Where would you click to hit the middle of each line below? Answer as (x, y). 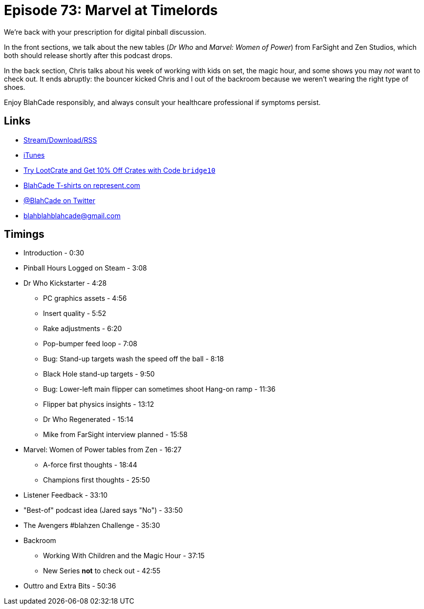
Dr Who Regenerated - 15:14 (88, 420)
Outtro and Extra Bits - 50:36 (70, 586)
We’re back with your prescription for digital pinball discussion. (105, 32)
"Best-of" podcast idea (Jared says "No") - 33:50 (103, 510)
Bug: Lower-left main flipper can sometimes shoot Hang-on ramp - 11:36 (159, 389)
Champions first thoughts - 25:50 (96, 480)
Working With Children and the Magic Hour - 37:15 (124, 556)
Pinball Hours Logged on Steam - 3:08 (85, 268)
